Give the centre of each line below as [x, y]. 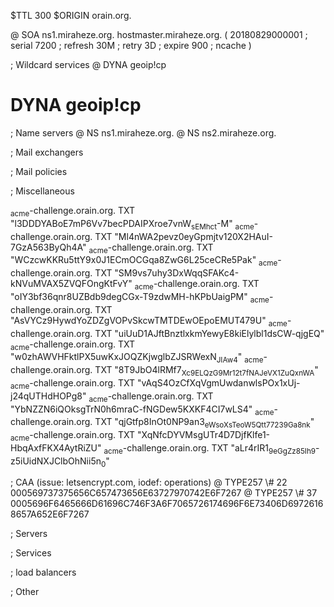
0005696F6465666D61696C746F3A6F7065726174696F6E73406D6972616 [167, 504]
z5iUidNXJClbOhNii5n [56, 461]
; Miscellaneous [42, 191]
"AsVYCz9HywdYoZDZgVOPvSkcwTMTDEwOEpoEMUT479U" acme [149, 321]
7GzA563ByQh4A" [48, 247]
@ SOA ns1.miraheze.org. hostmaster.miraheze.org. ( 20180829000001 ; [159, 34]
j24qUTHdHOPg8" [48, 396]
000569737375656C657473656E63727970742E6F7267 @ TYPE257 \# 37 [164, 493]
